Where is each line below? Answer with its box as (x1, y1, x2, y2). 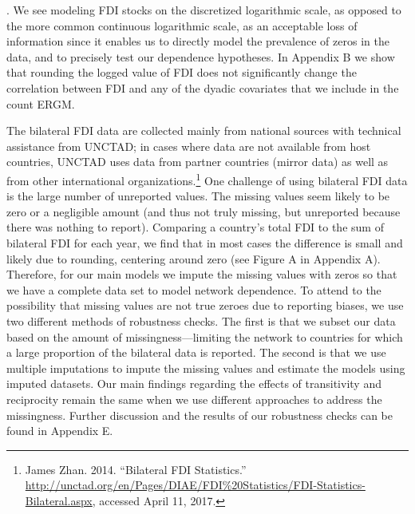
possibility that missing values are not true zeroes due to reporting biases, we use (6, 297, 404, 314)
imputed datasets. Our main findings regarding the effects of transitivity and (6, 375, 381, 392)
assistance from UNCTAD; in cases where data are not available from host (6, 137, 371, 154)
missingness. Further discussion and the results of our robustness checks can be (6, 406, 393, 423)
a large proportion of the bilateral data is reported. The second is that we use (6, 344, 386, 361)
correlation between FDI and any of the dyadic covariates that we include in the (6, 79, 399, 96)
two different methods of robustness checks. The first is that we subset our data (6, 312, 396, 329)
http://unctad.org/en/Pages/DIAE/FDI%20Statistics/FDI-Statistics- (25, 476, 366, 493)
